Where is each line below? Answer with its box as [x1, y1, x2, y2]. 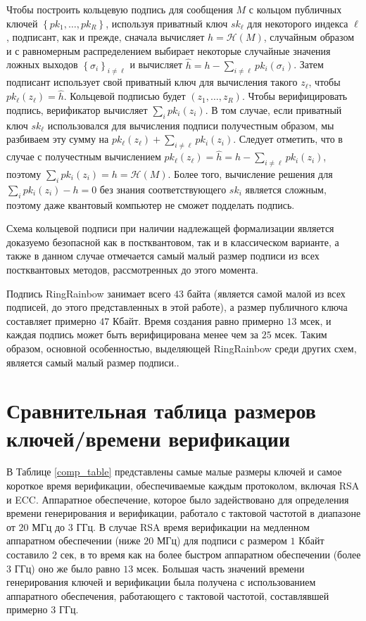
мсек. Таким [274, 327, 327, 342]
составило [6, 547, 49, 561]
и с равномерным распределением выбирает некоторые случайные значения [6, 43, 331, 58]
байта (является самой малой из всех [187, 286, 346, 300]
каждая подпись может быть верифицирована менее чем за [6, 327, 259, 342]
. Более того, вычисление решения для [168, 167, 333, 181]
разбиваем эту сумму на [6, 132, 109, 146]
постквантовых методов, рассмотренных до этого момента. [6, 262, 258, 276]
